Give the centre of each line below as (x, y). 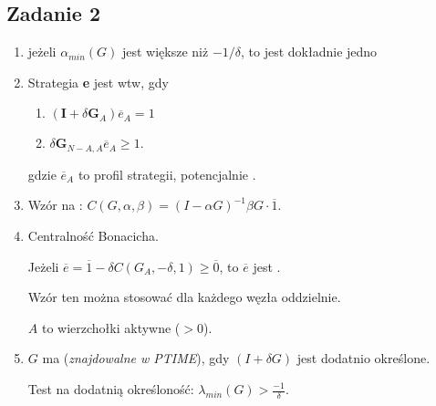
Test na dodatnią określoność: (111, 389)
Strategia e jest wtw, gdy (98, 82)
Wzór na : (55, 205)
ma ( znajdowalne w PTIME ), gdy (136, 358)
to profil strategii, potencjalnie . (167, 174)
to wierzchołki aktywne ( (111, 327)
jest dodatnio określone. (363, 358)
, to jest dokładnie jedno (309, 52)
